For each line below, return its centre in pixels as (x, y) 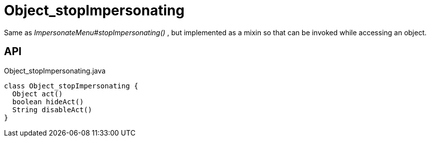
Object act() (38, 94)
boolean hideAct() (48, 102)
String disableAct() (52, 109)
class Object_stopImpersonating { (71, 86)
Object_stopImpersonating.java (55, 70)
